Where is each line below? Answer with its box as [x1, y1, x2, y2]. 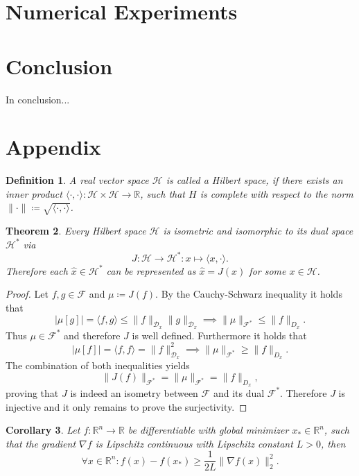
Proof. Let [6, 287, 49, 301]
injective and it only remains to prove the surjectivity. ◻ [6, 399, 247, 414]
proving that [6, 385, 59, 400]
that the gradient [6, 436, 76, 450]
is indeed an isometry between [70, 385, 198, 400]
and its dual [213, 385, 265, 400]
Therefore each [6, 263, 68, 278]
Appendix [6, 133, 101, 161]
